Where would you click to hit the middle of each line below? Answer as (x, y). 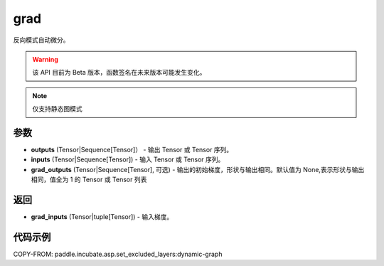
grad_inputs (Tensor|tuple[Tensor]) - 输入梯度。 (102, 217)
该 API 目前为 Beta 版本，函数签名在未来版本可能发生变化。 (119, 73)
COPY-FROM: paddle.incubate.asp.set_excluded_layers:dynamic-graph (118, 254)
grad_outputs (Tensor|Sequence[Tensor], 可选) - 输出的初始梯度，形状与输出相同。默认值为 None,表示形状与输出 (198, 169)
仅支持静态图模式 (57, 109)
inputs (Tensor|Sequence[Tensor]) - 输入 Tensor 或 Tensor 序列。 (128, 159)
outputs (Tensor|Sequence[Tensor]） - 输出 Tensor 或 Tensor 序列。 (132, 150)
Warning (45, 59)
